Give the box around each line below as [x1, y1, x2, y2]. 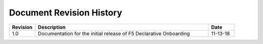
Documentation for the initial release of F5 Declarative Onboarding [38, 30, 190, 37]
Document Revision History [9, 7, 122, 18]
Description [38, 24, 66, 30]
